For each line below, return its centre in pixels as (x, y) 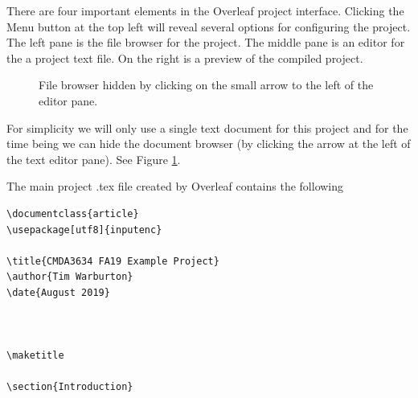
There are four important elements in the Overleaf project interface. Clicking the (205, 10)
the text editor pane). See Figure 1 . (94, 159)
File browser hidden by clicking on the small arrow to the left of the (206, 85)
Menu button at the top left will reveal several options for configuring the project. (209, 26)
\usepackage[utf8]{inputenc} (84, 230)
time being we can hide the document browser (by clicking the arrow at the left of (209, 144)
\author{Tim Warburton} (70, 277)
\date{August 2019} (58, 292)
